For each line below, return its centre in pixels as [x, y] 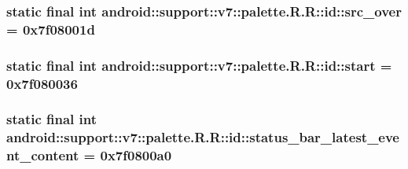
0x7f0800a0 [136, 155]
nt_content [43, 155]
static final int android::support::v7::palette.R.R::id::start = [199, 65]
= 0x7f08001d [51, 29]
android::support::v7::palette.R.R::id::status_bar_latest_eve [203, 137]
